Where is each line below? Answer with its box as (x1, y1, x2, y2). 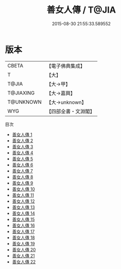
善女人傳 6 (12, 162, 33, 168)
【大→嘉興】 (46, 90, 76, 96)
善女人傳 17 (12, 228, 35, 234)
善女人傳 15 (12, 216, 35, 222)
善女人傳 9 (12, 180, 33, 186)
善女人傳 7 (12, 168, 33, 174)
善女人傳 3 (12, 143, 33, 149)
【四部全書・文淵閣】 (46, 108, 95, 114)
